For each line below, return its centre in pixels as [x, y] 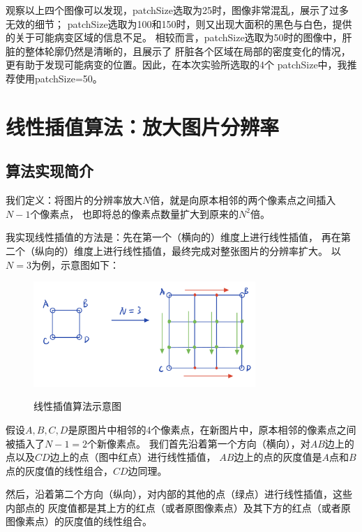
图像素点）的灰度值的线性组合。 [79, 521]
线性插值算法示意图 [77, 406]
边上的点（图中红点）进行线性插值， [133, 457]
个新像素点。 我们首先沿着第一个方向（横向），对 [199, 443]
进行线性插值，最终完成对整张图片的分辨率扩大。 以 [222, 250]
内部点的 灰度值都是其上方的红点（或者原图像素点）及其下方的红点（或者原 [178, 507]
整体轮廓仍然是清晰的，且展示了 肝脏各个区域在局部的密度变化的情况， [188, 51]
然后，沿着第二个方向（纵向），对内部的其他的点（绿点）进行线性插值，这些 [179, 494]
